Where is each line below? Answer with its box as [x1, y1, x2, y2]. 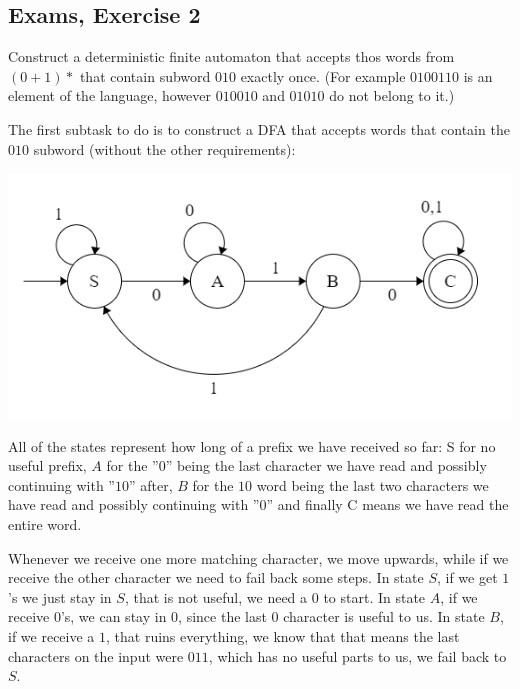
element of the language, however [8, 85, 212, 106]
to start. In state [323, 586, 426, 607]
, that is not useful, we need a [124, 586, 308, 607]
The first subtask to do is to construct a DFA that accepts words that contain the [8, 118, 510, 139]
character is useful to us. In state [283, 606, 485, 627]
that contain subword [79, 65, 211, 86]
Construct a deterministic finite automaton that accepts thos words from [8, 46, 455, 67]
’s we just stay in [8, 586, 112, 607]
